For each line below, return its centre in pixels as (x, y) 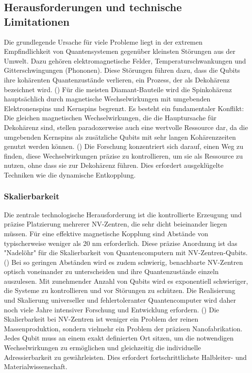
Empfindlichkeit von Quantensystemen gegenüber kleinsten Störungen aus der (120, 51)
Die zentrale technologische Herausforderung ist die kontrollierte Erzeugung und (123, 214)
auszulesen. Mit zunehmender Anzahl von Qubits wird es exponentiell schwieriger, (126, 281)
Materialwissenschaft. (36, 366)
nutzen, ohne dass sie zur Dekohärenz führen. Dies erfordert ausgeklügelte (114, 165)
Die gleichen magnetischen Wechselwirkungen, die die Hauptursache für (110, 118)
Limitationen (37, 21)
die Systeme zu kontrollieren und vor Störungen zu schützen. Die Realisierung (120, 290)
